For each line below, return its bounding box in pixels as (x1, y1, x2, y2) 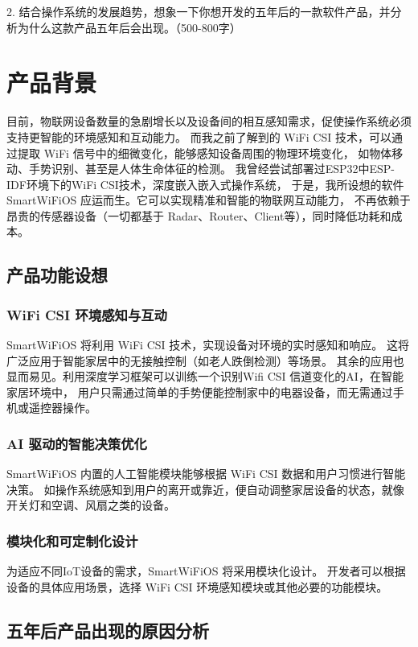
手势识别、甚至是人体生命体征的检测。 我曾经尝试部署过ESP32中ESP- (28, 160, 395, 177)
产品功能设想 (6, 262, 108, 287)
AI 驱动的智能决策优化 (6, 433, 147, 453)
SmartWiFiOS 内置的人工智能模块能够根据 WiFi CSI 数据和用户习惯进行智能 (6, 465, 406, 482)
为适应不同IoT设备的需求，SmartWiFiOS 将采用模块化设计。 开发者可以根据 (6, 563, 406, 579)
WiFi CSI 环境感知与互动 (6, 304, 167, 324)
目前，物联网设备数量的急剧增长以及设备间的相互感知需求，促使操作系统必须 (6, 113, 412, 130)
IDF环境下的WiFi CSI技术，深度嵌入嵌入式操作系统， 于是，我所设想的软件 (6, 175, 404, 192)
